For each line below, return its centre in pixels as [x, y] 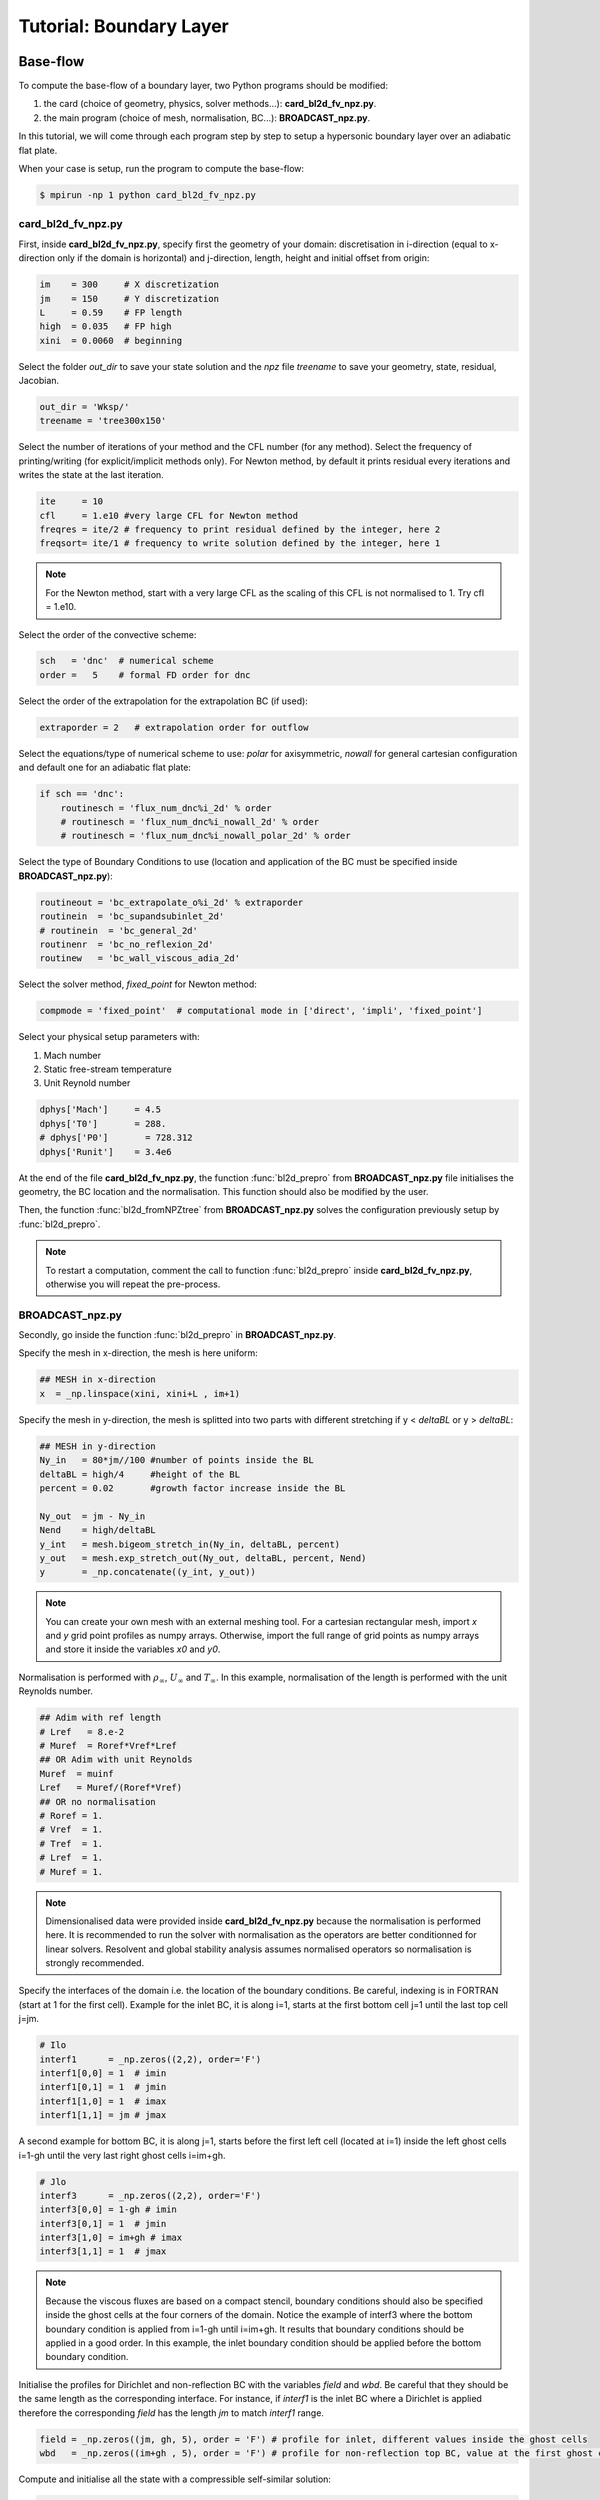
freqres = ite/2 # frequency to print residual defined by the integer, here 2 [240, 529]
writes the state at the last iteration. [91, 475]
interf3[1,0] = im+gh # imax [111, 2238]
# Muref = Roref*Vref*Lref [108, 1745]
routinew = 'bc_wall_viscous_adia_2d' [139, 958]
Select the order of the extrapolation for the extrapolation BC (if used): [163, 701]
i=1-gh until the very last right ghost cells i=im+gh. [122, 2155]
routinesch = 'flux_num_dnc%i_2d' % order [166, 808]
